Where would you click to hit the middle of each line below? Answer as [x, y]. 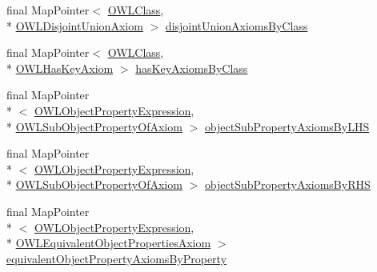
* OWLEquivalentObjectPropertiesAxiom [109, 243]
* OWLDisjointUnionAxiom [75, 25]
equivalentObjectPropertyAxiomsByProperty [117, 258]
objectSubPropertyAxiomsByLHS [287, 126]
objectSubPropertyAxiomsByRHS [287, 184]
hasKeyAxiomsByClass [192, 68]
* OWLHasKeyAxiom [60, 68]
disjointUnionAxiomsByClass [237, 25]
